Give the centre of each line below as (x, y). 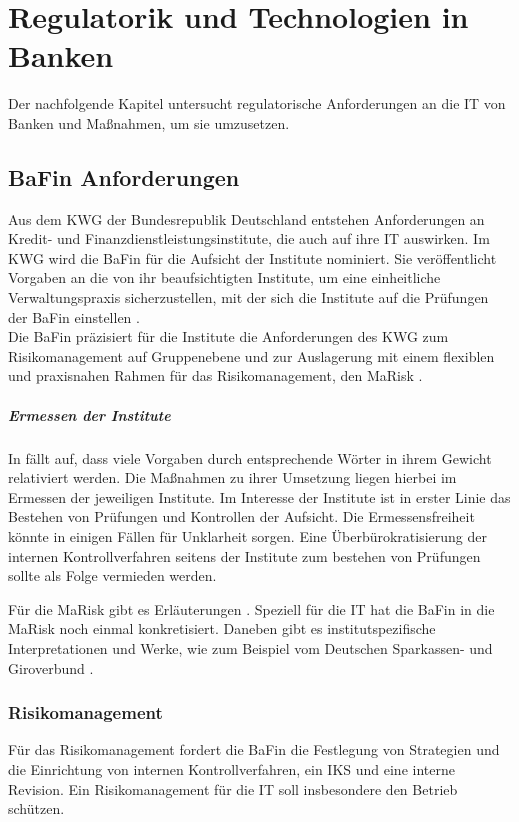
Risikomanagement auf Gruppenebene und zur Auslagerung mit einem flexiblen (251, 355)
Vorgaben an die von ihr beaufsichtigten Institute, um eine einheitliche (224, 277)
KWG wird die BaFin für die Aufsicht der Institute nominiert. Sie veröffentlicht (252, 257)
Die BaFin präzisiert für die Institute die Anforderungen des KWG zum (228, 336)
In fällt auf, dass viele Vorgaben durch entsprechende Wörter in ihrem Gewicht (250, 457)
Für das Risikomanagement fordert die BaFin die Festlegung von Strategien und (254, 749)
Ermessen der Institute (89, 414)
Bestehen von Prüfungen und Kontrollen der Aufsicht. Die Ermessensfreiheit (241, 516)
